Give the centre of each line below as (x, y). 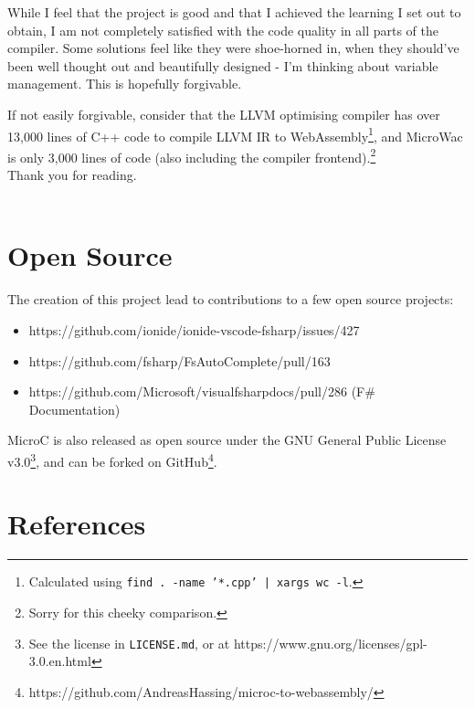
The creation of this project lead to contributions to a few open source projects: (231, 299)
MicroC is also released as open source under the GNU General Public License (227, 440)
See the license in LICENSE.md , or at (129, 643)
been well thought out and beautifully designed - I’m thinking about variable (223, 65)
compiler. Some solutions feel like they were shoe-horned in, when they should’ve (233, 48)
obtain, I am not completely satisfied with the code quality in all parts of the (223, 30)
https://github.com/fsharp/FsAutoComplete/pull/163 (179, 360)
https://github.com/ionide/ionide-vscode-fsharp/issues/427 (194, 329)
